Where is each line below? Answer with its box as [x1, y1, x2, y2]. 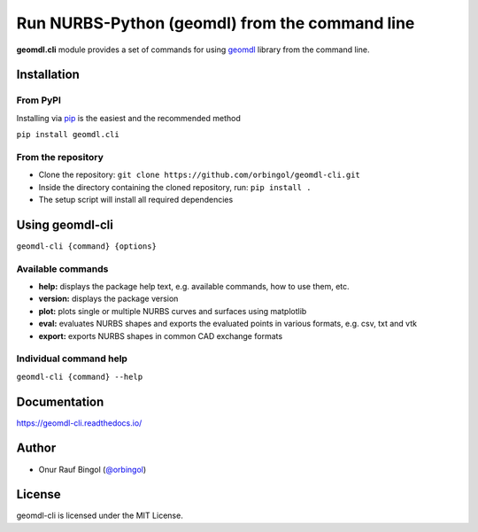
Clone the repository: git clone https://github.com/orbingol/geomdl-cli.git [38, 169, 360, 181]
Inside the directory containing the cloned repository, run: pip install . [38, 181, 312, 192]
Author [16, 441, 57, 456]
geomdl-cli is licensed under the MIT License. [16, 510, 183, 521]
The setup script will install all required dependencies [38, 195, 234, 205]
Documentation [16, 394, 104, 409]
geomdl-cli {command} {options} [16, 241, 157, 251]
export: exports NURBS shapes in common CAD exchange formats [38, 330, 283, 341]
